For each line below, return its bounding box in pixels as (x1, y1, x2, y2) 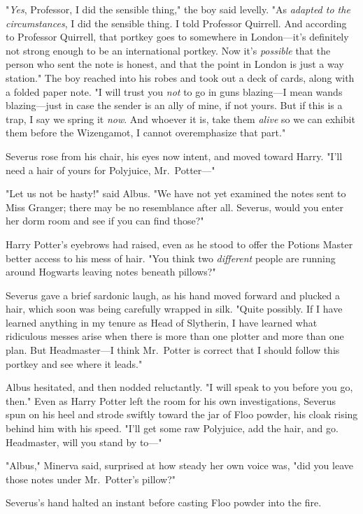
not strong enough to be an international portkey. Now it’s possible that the (6, 43, 331, 57)
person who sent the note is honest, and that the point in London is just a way (6, 57, 344, 71)
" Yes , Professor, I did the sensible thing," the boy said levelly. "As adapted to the (6, 2, 350, 16)
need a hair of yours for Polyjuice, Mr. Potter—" (6, 162, 215, 177)
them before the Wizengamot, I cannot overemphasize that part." (6, 125, 286, 140)
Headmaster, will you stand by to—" (6, 434, 162, 449)
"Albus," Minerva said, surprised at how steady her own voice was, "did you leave (6, 458, 353, 473)
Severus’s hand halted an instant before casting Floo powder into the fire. (6, 495, 322, 510)
